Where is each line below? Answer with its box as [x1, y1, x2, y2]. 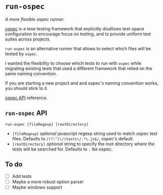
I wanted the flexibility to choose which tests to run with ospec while [5, 60, 142, 66]
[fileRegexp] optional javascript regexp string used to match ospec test [12, 130, 158, 136]
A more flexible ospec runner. [5, 16, 65, 22]
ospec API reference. [5, 95, 48, 101]
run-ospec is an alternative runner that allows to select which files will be [5, 45, 151, 51]
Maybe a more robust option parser [12, 178, 84, 185]
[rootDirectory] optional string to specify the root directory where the [12, 141, 155, 147]
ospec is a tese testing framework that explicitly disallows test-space [5, 25, 144, 31]
